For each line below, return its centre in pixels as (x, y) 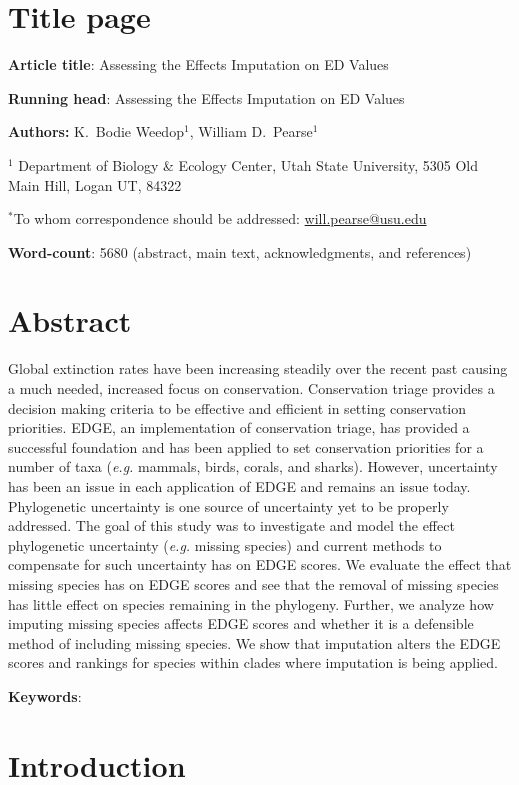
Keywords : (45, 695)
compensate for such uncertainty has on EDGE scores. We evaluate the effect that (260, 564)
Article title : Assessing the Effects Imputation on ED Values (198, 64)
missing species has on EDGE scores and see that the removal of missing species (253, 583)
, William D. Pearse (251, 131)
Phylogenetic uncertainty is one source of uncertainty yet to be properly (228, 505)
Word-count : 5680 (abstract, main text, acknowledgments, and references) (240, 251)
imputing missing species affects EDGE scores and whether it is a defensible (241, 623)
